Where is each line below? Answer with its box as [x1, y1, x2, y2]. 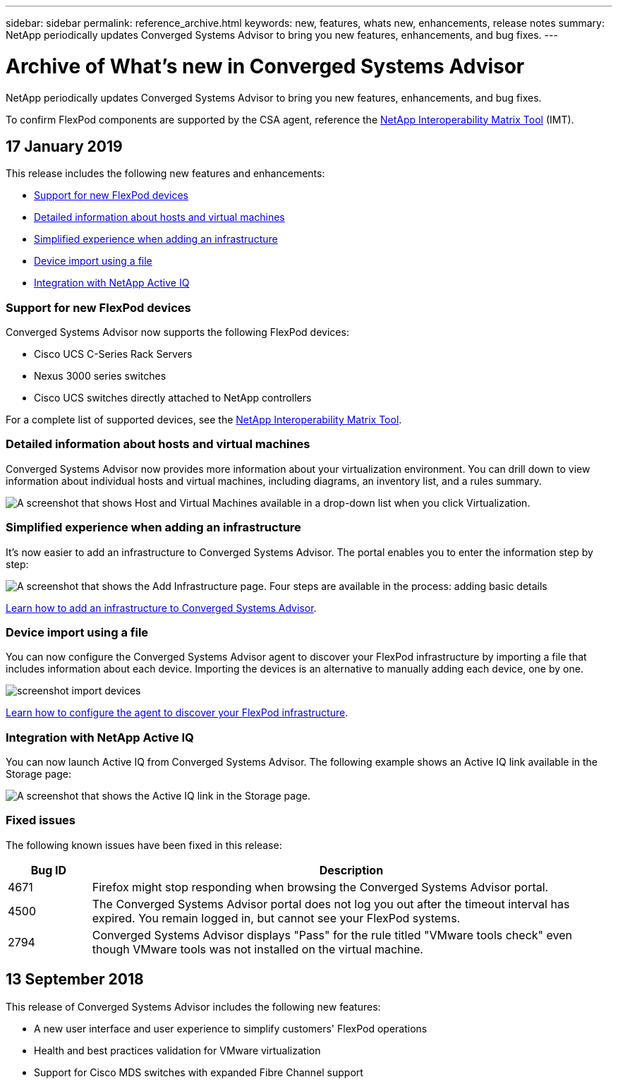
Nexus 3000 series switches [34, 370, 166, 383]
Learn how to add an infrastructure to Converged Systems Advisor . [6, 601, 317, 614]
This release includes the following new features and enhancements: [6, 167, 325, 180]
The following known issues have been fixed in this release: [6, 838, 282, 851]
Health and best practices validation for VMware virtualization [34, 1044, 321, 1056]
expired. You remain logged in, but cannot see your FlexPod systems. [92, 910, 461, 925]
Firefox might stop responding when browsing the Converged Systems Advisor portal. [92, 879, 549, 894]
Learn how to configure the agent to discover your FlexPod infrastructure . [6, 706, 349, 719]
